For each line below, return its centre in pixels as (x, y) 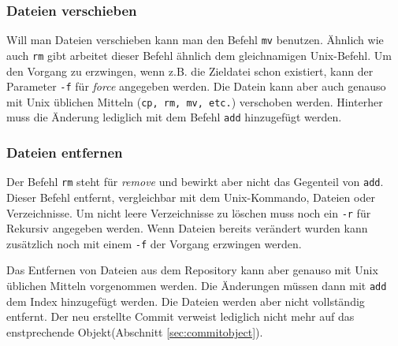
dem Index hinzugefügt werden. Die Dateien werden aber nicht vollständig (186, 301)
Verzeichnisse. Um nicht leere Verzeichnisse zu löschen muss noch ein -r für (189, 212)
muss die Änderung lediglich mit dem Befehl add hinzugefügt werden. (174, 117)
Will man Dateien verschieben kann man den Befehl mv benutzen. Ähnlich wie (195, 40)
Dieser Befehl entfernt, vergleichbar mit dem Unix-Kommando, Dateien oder (191, 197)
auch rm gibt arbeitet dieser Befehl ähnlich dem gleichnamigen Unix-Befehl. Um (199, 55)
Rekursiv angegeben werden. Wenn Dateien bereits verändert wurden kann (187, 228)
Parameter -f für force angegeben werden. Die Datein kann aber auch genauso (196, 86)
